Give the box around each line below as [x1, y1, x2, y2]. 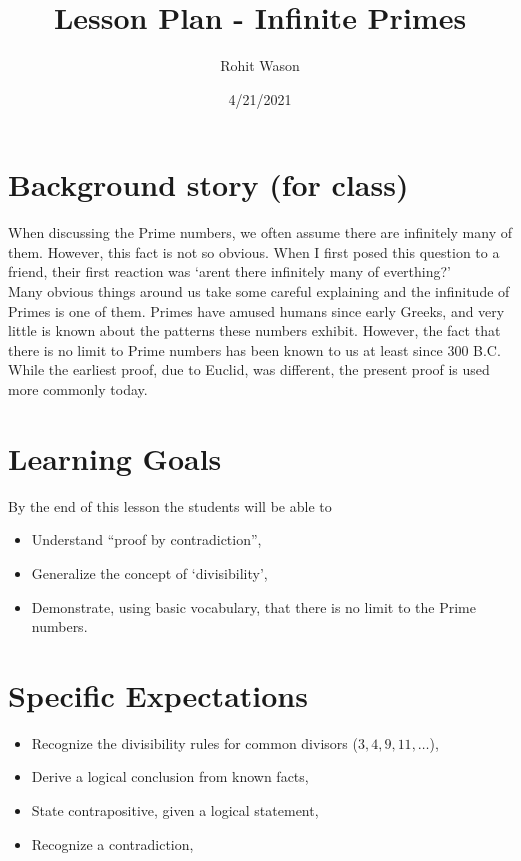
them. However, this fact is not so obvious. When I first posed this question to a [8, 241, 500, 262]
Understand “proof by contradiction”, [31, 529, 262, 550]
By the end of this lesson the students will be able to [8, 495, 332, 516]
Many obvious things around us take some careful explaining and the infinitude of [8, 281, 510, 302]
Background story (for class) [8, 164, 409, 205]
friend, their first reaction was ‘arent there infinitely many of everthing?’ [8, 261, 452, 282]
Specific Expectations [8, 674, 308, 715]
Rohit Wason [220, 55, 300, 76]
